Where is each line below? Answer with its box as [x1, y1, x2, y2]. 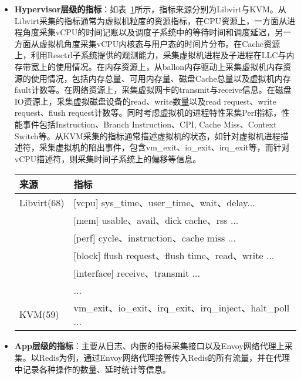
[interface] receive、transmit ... [73, 266, 200, 280]
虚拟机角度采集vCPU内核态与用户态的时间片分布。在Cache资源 [39, 37, 280, 49]
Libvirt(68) [19, 195, 65, 209]
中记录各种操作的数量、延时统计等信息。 [14, 363, 171, 375]
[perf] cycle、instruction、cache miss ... [73, 231, 236, 245]
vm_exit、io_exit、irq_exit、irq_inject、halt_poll [73, 301, 290, 315]
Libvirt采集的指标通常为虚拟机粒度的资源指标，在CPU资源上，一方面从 [14, 14, 288, 26]
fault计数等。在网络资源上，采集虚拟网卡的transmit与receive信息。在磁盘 [14, 83, 292, 96]
